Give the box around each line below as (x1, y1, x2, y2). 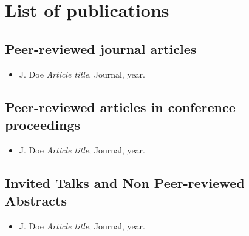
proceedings (5, 115, 81, 133)
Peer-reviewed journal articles (5, 39, 197, 58)
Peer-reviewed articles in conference (5, 97, 236, 116)
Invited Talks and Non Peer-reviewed (5, 173, 245, 192)
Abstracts (5, 191, 67, 210)
